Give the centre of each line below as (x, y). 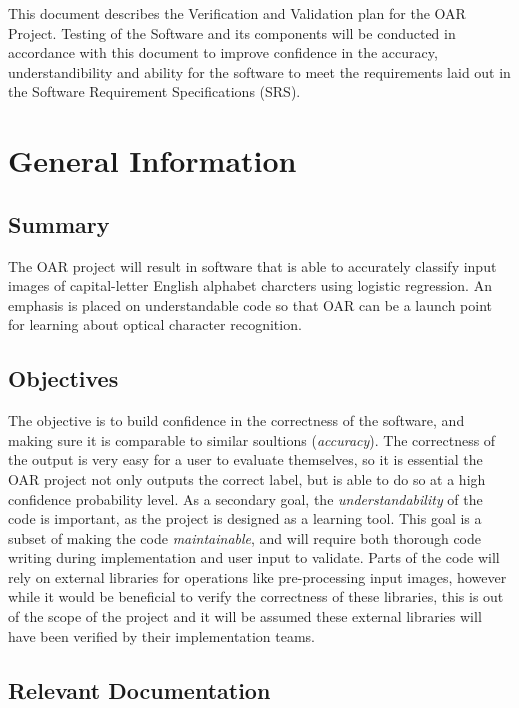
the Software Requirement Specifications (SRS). (154, 91)
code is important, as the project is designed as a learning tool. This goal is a (245, 518)
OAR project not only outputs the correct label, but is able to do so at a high (247, 478)
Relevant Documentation (139, 689)
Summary (59, 223)
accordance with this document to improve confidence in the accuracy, (223, 52)
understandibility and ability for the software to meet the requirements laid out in (259, 71)
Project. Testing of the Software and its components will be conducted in (232, 32)
